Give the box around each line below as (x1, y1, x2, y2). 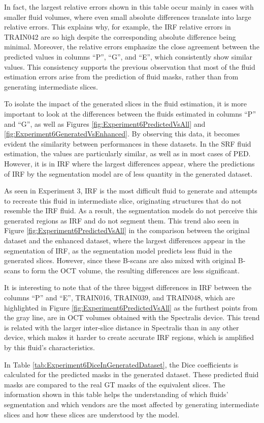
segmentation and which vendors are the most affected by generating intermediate (4, 399, 259, 409)
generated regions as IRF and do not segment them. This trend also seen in (4, 215, 239, 225)
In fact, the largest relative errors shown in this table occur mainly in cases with (4, 2, 254, 12)
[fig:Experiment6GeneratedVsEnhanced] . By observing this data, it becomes (4, 128, 240, 139)
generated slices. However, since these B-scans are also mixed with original (4, 255, 236, 266)
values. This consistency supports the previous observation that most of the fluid (4, 61, 255, 72)
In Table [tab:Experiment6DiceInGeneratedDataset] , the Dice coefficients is (4, 359, 239, 370)
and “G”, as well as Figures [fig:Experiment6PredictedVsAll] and (4, 118, 206, 129)
